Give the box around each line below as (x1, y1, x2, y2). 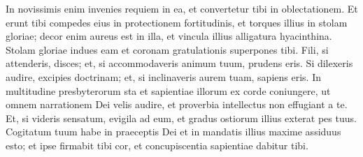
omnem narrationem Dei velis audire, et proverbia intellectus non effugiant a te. (6, 97, 348, 112)
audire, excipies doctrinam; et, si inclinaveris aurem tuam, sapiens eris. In (6, 69, 321, 84)
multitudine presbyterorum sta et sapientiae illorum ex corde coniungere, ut (6, 83, 331, 98)
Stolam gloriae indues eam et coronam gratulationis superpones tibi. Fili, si (6, 42, 329, 57)
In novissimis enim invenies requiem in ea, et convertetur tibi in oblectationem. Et (6, 1, 358, 15)
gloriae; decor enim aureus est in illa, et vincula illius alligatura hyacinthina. (6, 29, 332, 43)
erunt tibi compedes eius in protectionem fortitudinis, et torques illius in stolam (6, 15, 348, 29)
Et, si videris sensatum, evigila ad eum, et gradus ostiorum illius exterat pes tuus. (6, 110, 357, 125)
